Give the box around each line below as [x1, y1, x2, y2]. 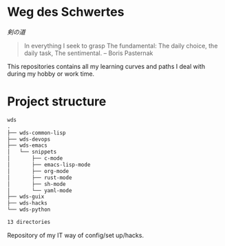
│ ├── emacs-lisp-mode [7, 161, 91, 168]
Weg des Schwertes [7, 4, 125, 20]
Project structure [7, 94, 107, 110]
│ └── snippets [7, 149, 57, 156]
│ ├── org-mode [7, 167, 69, 174]
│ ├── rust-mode [7, 174, 72, 181]
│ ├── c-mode [7, 155, 63, 162]
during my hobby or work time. [7, 70, 95, 78]
